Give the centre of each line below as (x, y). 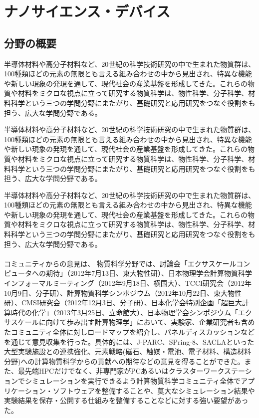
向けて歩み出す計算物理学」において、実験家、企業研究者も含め (150, 322)
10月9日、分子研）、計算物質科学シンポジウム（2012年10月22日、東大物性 (123, 293)
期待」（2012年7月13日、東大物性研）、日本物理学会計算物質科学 (149, 273)
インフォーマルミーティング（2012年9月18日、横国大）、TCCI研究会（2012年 (128, 283)
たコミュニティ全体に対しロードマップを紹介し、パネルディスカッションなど (129, 332)
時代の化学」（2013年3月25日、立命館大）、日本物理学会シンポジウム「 (124, 312)
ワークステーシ (228, 371)
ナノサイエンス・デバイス (87, 11)
